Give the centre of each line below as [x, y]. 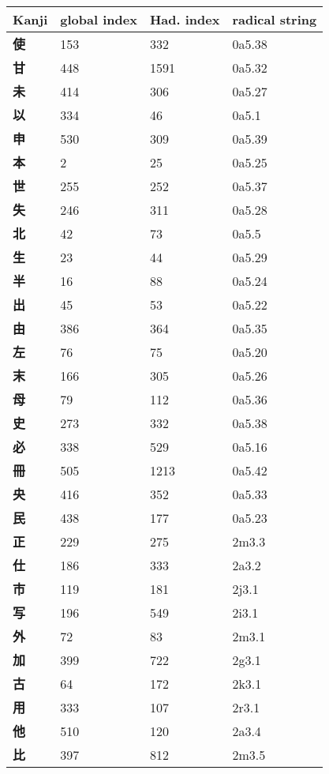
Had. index [185, 19]
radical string [275, 19]
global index [99, 19]
